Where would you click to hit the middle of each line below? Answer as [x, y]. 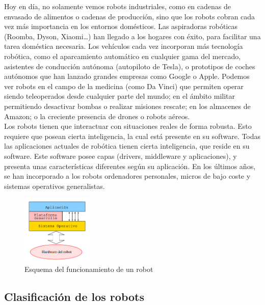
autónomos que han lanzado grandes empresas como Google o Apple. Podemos [127, 76]
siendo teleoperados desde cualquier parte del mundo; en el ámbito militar [120, 96]
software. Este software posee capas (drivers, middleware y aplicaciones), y [121, 156]
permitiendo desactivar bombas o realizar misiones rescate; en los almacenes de [127, 106]
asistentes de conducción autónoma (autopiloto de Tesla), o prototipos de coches [130, 66]
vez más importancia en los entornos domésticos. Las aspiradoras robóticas [121, 26]
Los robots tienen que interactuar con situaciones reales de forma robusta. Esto [128, 126]
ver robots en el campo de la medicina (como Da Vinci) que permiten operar [124, 86]
